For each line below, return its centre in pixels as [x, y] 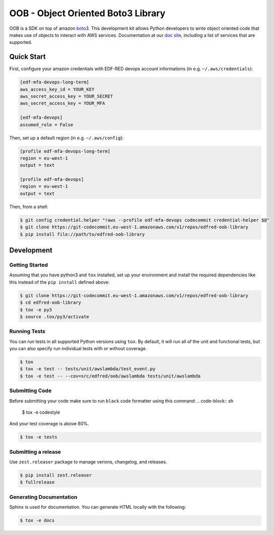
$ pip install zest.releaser [56, 475]
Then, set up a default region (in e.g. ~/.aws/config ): [66, 138]
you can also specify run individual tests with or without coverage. [78, 349]
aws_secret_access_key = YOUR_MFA [62, 103]
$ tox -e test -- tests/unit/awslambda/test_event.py [88, 369]
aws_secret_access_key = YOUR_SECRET [66, 96]
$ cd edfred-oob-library [51, 303]
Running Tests [27, 331]
